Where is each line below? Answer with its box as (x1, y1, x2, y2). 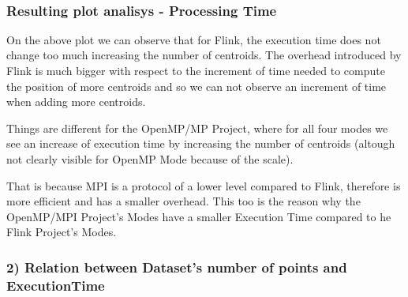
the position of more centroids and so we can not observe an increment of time (6, 77, 387, 94)
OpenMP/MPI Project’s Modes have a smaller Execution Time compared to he (6, 208, 391, 224)
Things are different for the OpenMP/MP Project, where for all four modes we (6, 119, 388, 136)
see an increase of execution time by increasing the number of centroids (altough (6, 135, 395, 152)
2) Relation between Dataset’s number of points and (6, 257, 347, 276)
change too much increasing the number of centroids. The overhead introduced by (6, 47, 402, 63)
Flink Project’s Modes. (6, 224, 117, 240)
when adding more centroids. (6, 93, 146, 110)
